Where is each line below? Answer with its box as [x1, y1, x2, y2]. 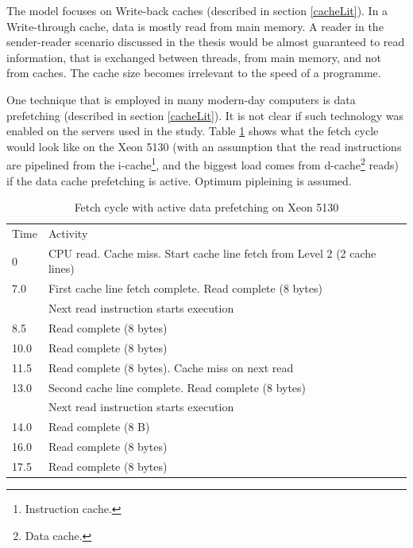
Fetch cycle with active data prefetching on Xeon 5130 [74, 199, 339, 216]
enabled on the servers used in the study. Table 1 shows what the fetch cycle [6, 122, 379, 139]
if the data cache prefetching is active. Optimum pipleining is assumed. [6, 172, 352, 188]
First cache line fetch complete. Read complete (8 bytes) [48, 280, 322, 297]
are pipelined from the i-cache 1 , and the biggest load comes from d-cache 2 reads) [6, 154, 399, 173]
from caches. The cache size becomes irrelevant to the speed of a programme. [6, 64, 381, 81]
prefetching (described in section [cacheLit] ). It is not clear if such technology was [6, 107, 404, 123]
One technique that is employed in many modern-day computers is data [6, 91, 356, 107]
